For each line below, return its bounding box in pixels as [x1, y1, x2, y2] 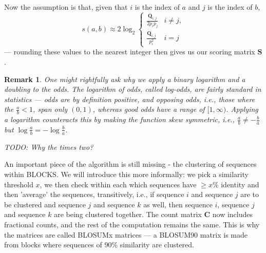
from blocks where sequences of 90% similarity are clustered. [4, 239, 194, 250]
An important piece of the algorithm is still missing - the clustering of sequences [4, 159, 257, 169]
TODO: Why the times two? [4, 141, 93, 152]
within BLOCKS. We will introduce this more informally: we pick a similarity [4, 168, 249, 179]
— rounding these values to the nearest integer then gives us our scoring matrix [4, 46, 255, 57]
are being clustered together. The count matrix [54, 209, 202, 220]
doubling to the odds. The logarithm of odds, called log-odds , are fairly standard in [4, 84, 261, 94]
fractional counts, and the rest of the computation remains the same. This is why [4, 219, 260, 229]
